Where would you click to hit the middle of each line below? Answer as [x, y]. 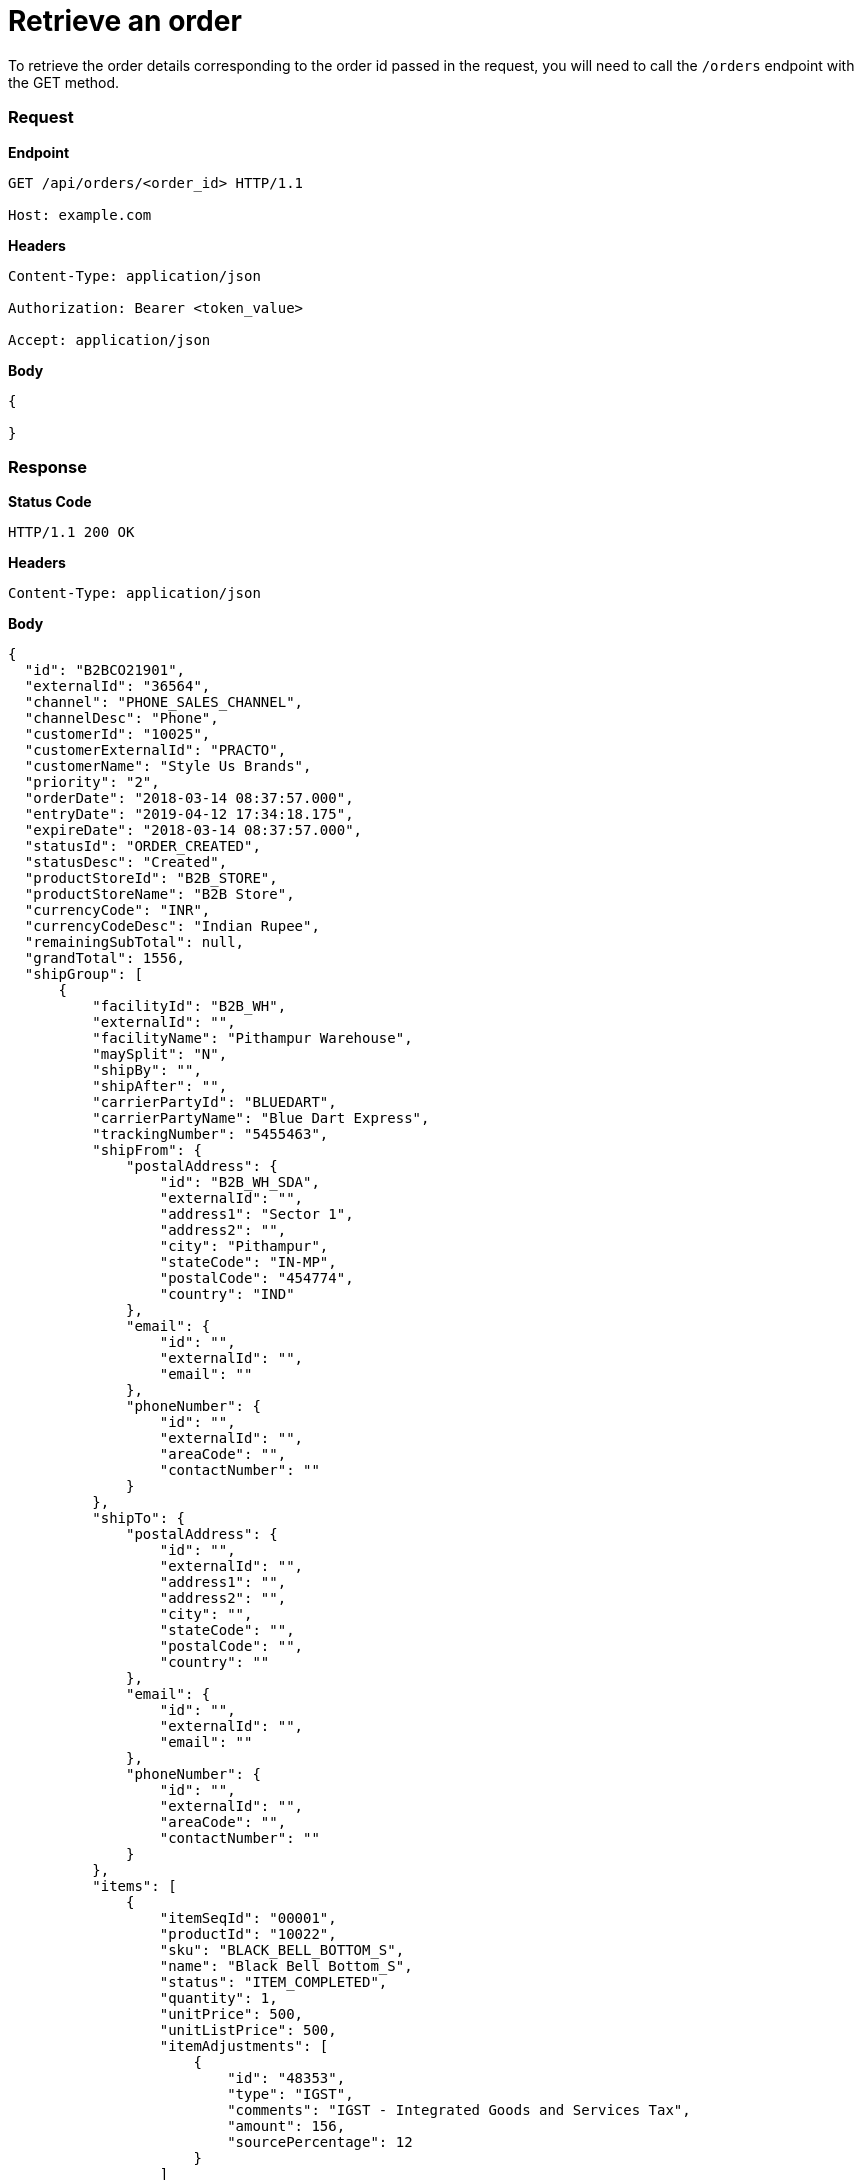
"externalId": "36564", [117, 686]
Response [47, 466]
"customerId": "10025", [117, 734]
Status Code [50, 502]
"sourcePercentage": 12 [320, 2142]
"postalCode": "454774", [256, 1278]
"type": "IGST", [290, 2094]
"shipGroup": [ [83, 974]
